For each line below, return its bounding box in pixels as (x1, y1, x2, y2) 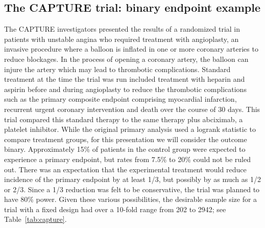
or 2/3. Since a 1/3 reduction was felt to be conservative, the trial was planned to (4, 184, 260, 194)
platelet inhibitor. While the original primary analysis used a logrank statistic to (4, 124, 256, 134)
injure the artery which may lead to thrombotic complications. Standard (4, 63, 231, 74)
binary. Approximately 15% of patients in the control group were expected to (4, 144, 246, 154)
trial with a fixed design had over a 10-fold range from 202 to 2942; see (4, 203, 226, 214)
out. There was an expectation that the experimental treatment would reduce (4, 164, 247, 174)
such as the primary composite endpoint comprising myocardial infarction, (4, 94, 237, 104)
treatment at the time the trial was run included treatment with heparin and (4, 74, 245, 84)
